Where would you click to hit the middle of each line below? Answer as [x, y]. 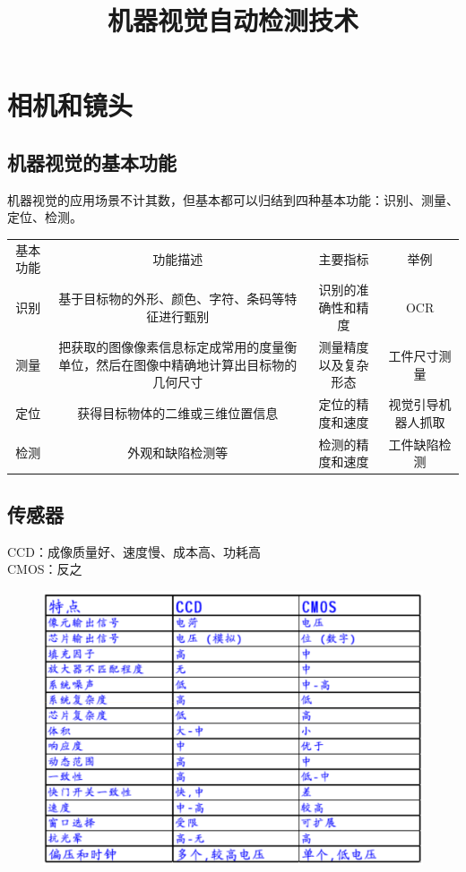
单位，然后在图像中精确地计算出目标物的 [178, 364]
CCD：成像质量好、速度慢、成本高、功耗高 [134, 551]
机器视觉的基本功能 [92, 162]
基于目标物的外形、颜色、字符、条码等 [172, 298]
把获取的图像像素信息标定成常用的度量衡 [178, 347]
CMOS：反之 [45, 569]
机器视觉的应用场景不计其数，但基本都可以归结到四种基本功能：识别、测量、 [233, 199]
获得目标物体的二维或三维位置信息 [178, 413]
